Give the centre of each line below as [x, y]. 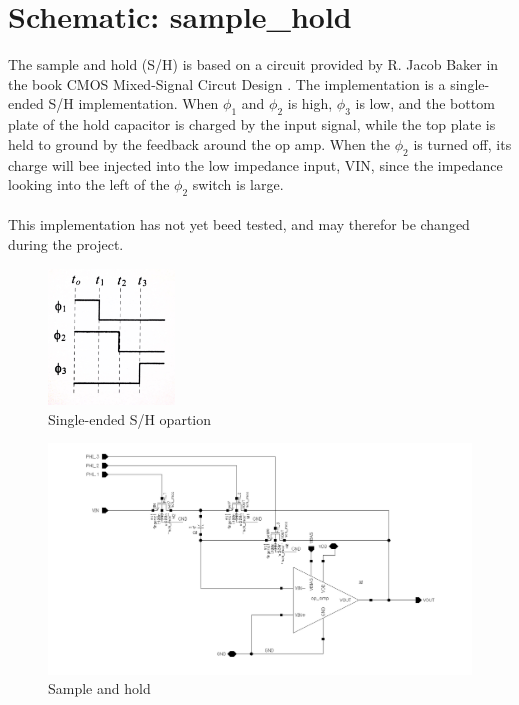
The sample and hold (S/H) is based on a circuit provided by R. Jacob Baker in [253, 64]
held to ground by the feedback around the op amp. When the [199, 143]
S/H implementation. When [133, 103]
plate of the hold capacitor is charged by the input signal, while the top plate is [252, 124]
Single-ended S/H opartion [130, 418]
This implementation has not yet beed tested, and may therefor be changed [239, 224]
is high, [310, 103]
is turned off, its [462, 143]
